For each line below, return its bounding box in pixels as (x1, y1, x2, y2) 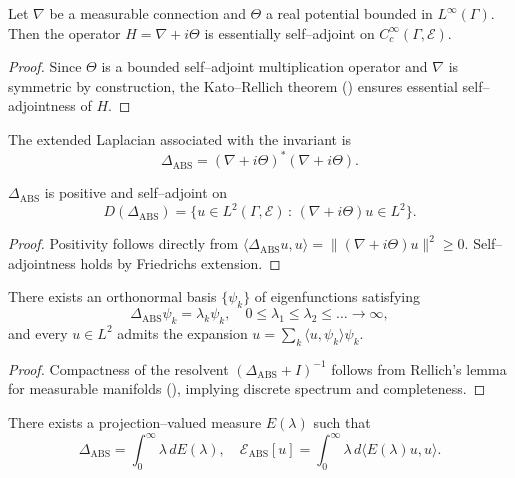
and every (8, 322, 68, 343)
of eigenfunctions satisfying (254, 286, 420, 307)
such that (313, 411, 371, 432)
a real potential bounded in (265, 3, 433, 23)
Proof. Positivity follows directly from (8, 233, 239, 254)
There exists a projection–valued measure (8, 411, 262, 432)
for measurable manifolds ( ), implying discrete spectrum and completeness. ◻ (8, 378, 486, 399)
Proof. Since (8, 56, 82, 77)
